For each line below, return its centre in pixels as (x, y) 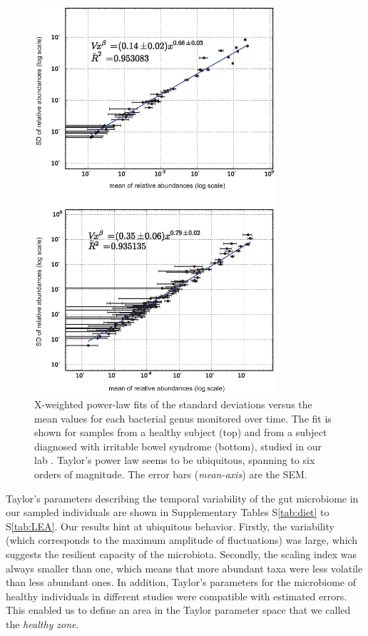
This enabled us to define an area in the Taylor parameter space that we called (178, 610)
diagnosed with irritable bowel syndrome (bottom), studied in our (178, 446)
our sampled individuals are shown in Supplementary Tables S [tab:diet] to (168, 512)
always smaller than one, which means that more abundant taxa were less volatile (184, 568)
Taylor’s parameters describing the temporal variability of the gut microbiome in (182, 498)
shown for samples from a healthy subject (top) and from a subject (181, 432)
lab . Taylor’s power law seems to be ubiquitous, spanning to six (175, 460)
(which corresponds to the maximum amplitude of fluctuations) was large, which (182, 540)
